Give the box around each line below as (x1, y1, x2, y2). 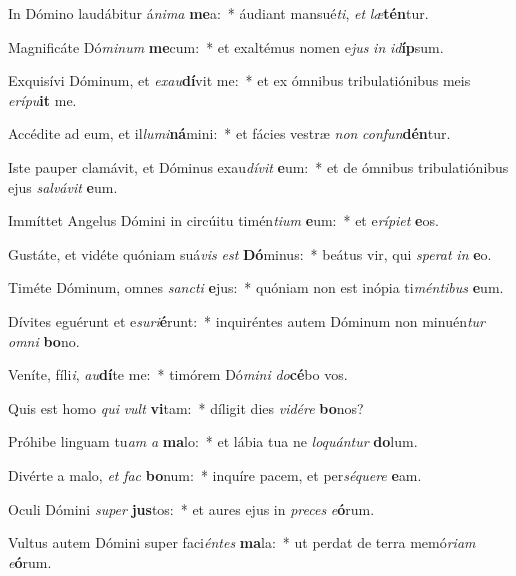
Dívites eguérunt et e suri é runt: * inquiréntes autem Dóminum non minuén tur (8, 310, 485, 331)
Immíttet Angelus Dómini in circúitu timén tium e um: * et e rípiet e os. (8, 210, 439, 231)
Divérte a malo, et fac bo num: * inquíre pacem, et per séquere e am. (8, 464, 422, 485)
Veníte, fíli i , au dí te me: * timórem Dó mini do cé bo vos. (8, 364, 348, 385)
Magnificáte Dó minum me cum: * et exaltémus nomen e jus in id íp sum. (8, 36, 444, 57)
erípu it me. (8, 89, 77, 110)
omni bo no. (8, 330, 80, 351)
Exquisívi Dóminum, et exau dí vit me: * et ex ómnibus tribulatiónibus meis (8, 70, 471, 91)
